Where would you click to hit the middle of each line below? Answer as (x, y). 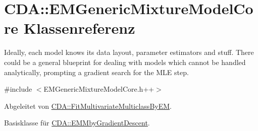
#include (18, 89)
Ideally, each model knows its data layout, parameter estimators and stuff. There (129, 52)
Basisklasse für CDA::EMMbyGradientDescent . (77, 123)
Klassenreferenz (79, 28)
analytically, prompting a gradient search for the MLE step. (96, 72)
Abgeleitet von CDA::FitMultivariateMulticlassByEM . (88, 106)
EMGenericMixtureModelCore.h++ (99, 89)
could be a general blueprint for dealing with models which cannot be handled (125, 62)
